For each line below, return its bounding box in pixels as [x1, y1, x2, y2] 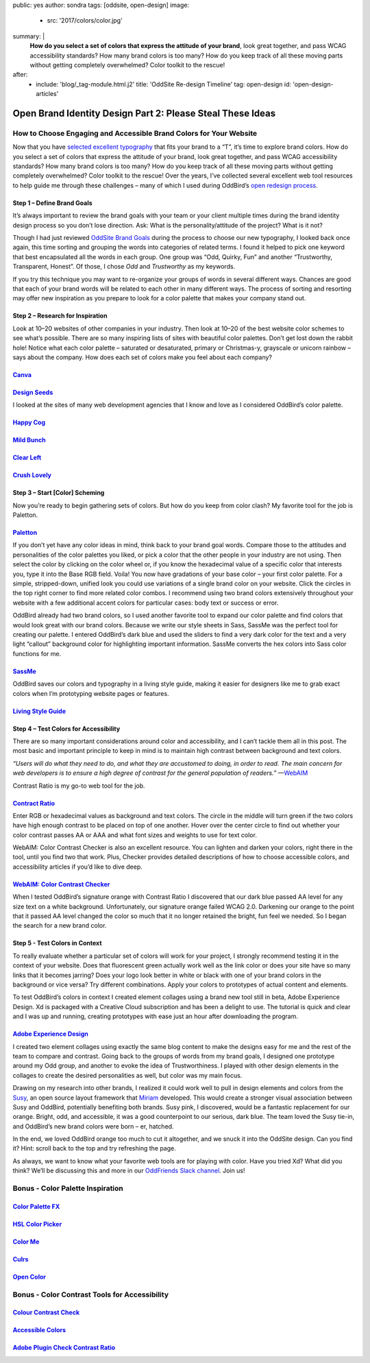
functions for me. [12, 649, 62, 658]
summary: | [12, 32, 45, 40]
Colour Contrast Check [12, 1308, 80, 1316]
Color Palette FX [12, 1202, 60, 1210]
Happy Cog [12, 418, 46, 426]
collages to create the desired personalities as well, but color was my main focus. [12, 1071, 243, 1079]
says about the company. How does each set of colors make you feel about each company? [12, 353, 273, 361]
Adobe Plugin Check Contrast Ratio [12, 1344, 116, 1352]
